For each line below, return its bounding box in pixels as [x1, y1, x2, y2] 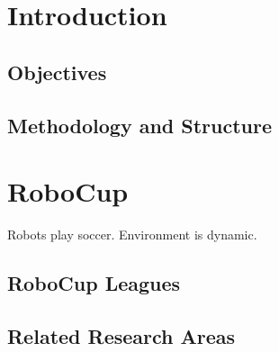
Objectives [7, 58, 107, 86]
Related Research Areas [7, 321, 236, 349]
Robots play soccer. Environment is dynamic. [7, 225, 257, 244]
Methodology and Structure [7, 111, 273, 139]
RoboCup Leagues [7, 269, 181, 297]
